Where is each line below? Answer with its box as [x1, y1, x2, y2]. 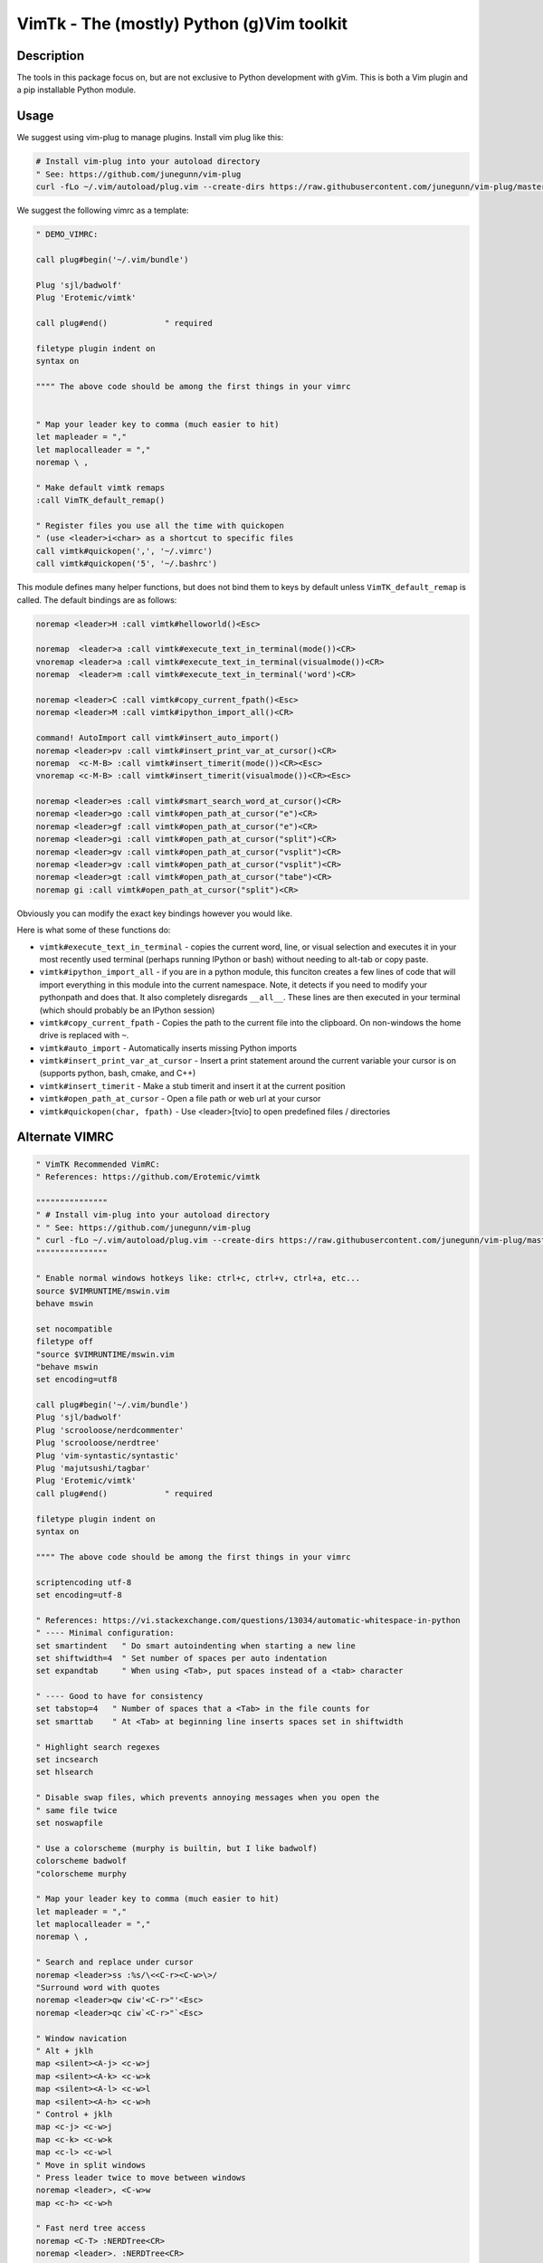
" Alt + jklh [35, 2046, 94, 2056]
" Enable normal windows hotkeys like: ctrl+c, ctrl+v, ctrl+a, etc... [35, 1273, 361, 1284]
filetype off [35, 1336, 94, 1347]
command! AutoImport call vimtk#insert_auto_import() [35, 733, 280, 743]
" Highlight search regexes [35, 1742, 160, 1752]
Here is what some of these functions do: [16, 924, 171, 936]
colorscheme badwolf [35, 1856, 127, 1867]
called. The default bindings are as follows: [16, 594, 177, 606]
